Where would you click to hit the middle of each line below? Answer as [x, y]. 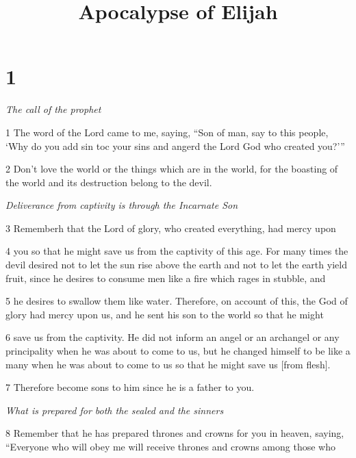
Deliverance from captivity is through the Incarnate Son [122, 205]
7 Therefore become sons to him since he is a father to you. [130, 387]
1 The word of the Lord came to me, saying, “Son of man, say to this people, [167, 132]
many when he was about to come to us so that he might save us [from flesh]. [168, 364]
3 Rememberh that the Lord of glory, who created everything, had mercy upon [171, 228]
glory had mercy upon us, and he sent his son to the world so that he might [165, 314]
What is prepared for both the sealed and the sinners [115, 410]
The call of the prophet [53, 109]
